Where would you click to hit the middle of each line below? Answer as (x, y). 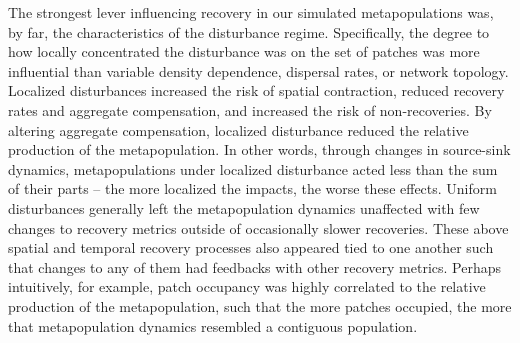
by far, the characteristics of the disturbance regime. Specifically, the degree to (249, 31)
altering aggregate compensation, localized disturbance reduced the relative (238, 129)
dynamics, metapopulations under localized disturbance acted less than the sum (253, 168)
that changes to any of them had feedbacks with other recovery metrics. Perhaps (254, 266)
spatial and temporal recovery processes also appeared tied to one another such (251, 247)
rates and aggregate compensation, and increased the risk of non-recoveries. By (250, 109)
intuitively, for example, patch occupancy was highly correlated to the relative (247, 286)
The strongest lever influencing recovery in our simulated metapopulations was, (251, 12)
